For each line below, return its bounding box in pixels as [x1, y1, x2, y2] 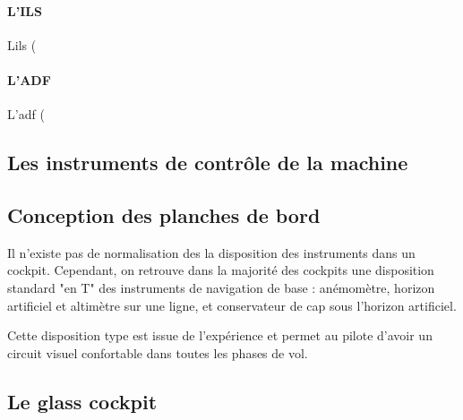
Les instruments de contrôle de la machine [7, 149, 408, 176]
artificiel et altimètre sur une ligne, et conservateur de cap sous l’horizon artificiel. [7, 296, 457, 314]
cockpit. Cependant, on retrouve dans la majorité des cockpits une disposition [7, 261, 434, 279]
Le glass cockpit [7, 387, 158, 415]
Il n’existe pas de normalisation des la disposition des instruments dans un [7, 243, 416, 261]
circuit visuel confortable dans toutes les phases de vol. [7, 343, 308, 362]
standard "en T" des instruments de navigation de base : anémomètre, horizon [7, 278, 435, 296]
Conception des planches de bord [7, 201, 321, 228]
